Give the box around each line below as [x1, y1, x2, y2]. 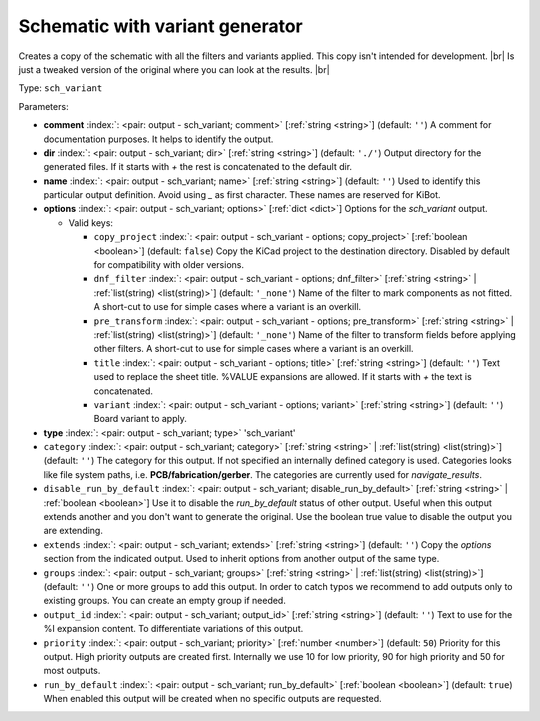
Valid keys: [68, 216, 114, 229]
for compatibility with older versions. [93, 259, 245, 271]
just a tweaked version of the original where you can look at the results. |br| [18, 63, 330, 75]
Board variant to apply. [93, 413, 187, 425]
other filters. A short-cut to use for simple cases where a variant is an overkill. [93, 343, 414, 355]
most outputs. [43, 665, 101, 677]
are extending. [43, 525, 104, 537]
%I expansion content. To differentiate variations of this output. [43, 623, 304, 635]
